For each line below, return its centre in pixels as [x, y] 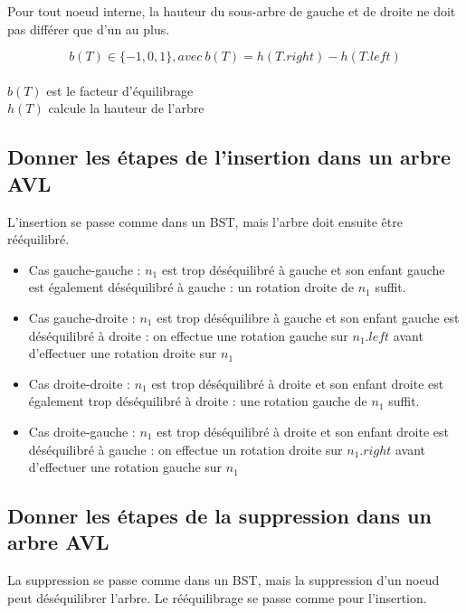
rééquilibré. [38, 239]
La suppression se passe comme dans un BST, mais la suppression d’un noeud [223, 580]
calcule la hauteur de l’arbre [126, 108]
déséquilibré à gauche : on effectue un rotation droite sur [185, 449]
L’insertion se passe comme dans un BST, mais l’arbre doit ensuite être [205, 221]
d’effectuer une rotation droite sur [123, 353]
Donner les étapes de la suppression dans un [219, 516]
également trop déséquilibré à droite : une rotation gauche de [198, 401]
